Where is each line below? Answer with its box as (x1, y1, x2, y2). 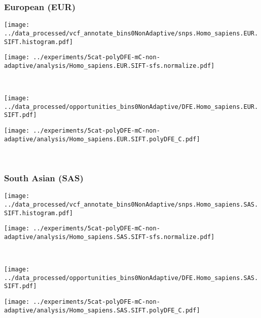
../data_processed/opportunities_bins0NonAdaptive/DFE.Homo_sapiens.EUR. (4, 103, 258, 110)
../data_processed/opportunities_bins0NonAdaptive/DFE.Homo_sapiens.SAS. (4, 274, 258, 282)
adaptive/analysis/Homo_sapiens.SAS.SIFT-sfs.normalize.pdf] (4, 233, 215, 241)
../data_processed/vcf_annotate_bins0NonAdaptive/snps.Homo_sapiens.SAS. (4, 201, 258, 208)
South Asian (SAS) (4, 171, 84, 184)
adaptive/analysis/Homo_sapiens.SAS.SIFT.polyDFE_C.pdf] (4, 306, 200, 314)
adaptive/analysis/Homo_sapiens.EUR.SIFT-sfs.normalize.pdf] (4, 62, 215, 69)
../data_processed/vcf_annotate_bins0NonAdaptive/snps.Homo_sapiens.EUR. (4, 29, 258, 37)
